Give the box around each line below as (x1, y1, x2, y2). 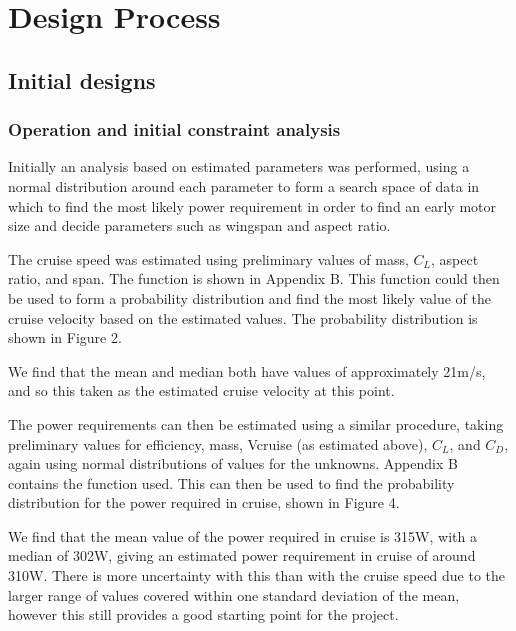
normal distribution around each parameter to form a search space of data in (8, 175, 480, 196)
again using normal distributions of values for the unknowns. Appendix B (8, 453, 458, 474)
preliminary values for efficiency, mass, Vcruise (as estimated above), (8, 433, 428, 454)
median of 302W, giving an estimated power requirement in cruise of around (8, 545, 476, 566)
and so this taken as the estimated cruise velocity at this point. (8, 380, 395, 401)
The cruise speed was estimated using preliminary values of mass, (8, 248, 409, 269)
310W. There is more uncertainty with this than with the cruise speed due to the (8, 565, 506, 586)
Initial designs (8, 64, 156, 95)
